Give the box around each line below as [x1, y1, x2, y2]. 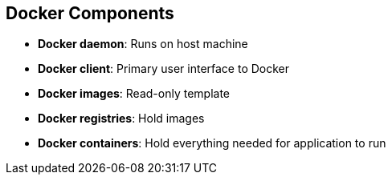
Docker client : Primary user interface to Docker [38, 62, 290, 76]
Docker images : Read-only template [38, 86, 231, 101]
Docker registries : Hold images [38, 111, 205, 126]
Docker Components [6, 3, 174, 23]
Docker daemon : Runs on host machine [38, 37, 248, 51]
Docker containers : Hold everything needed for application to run [38, 136, 386, 151]
